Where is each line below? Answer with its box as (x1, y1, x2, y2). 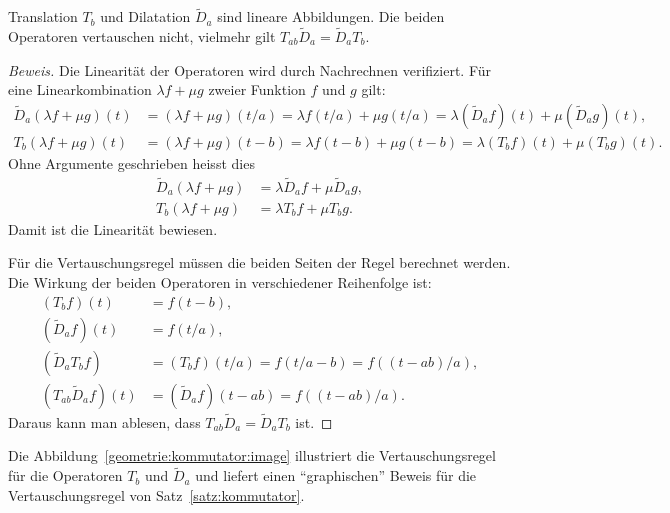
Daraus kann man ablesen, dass (8, 411, 201, 432)
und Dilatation (100, 6, 191, 27)
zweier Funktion (208, 79, 306, 100)
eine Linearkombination (8, 79, 152, 100)
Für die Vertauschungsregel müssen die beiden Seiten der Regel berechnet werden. (8, 252, 511, 273)
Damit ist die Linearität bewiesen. (8, 218, 218, 239)
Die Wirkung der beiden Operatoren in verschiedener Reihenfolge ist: (8, 271, 432, 292)
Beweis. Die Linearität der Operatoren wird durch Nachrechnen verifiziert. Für (8, 59, 492, 80)
